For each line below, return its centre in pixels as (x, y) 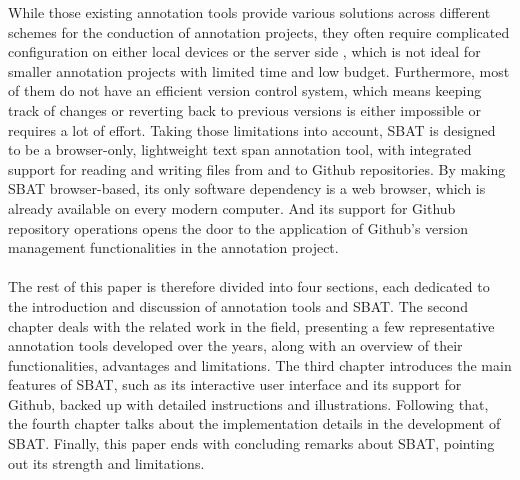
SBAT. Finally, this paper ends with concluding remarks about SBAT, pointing (251, 443)
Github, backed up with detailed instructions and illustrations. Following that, (248, 403)
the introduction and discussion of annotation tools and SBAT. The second (238, 305)
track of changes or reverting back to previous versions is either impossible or (244, 109)
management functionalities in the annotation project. (173, 247)
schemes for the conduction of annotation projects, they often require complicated (259, 31)
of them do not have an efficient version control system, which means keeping (245, 90)
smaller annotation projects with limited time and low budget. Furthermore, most (259, 70)
